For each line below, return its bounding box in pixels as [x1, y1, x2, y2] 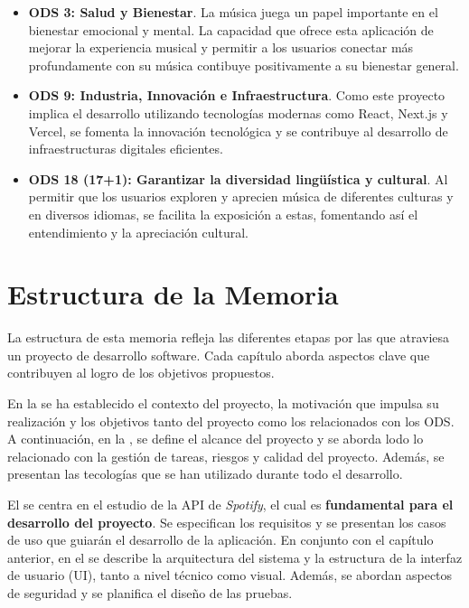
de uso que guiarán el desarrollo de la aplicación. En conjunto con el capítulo [7, 530, 434, 549]
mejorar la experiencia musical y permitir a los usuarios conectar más [28, 38, 414, 57]
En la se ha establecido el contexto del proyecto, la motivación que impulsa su [7, 394, 439, 413]
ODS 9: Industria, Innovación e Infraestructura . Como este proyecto [28, 86, 446, 105]
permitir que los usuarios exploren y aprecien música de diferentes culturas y [28, 187, 454, 206]
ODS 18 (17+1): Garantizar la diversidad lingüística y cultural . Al [28, 169, 448, 188]
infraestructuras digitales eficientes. [28, 139, 223, 158]
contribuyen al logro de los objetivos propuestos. [7, 363, 275, 382]
